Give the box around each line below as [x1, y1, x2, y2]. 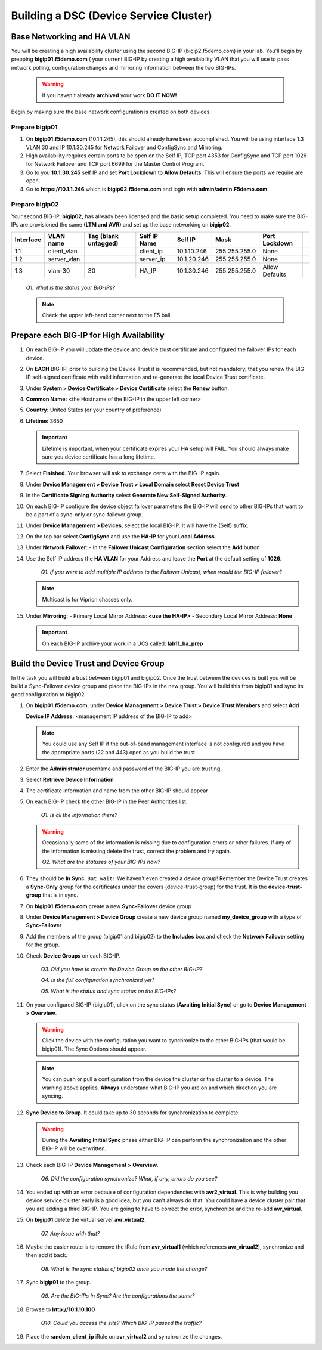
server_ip [139, 255, 166, 264]
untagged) [88, 239, 119, 247]
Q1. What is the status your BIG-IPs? [26, 284, 116, 292]
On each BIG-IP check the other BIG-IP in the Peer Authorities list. [26, 798, 188, 805]
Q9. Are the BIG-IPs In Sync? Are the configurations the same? [41, 1292, 195, 1299]
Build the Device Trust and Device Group [11, 658, 165, 668]
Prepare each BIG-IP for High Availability [11, 330, 165, 340]
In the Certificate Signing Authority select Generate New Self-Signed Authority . [26, 492, 227, 499]
